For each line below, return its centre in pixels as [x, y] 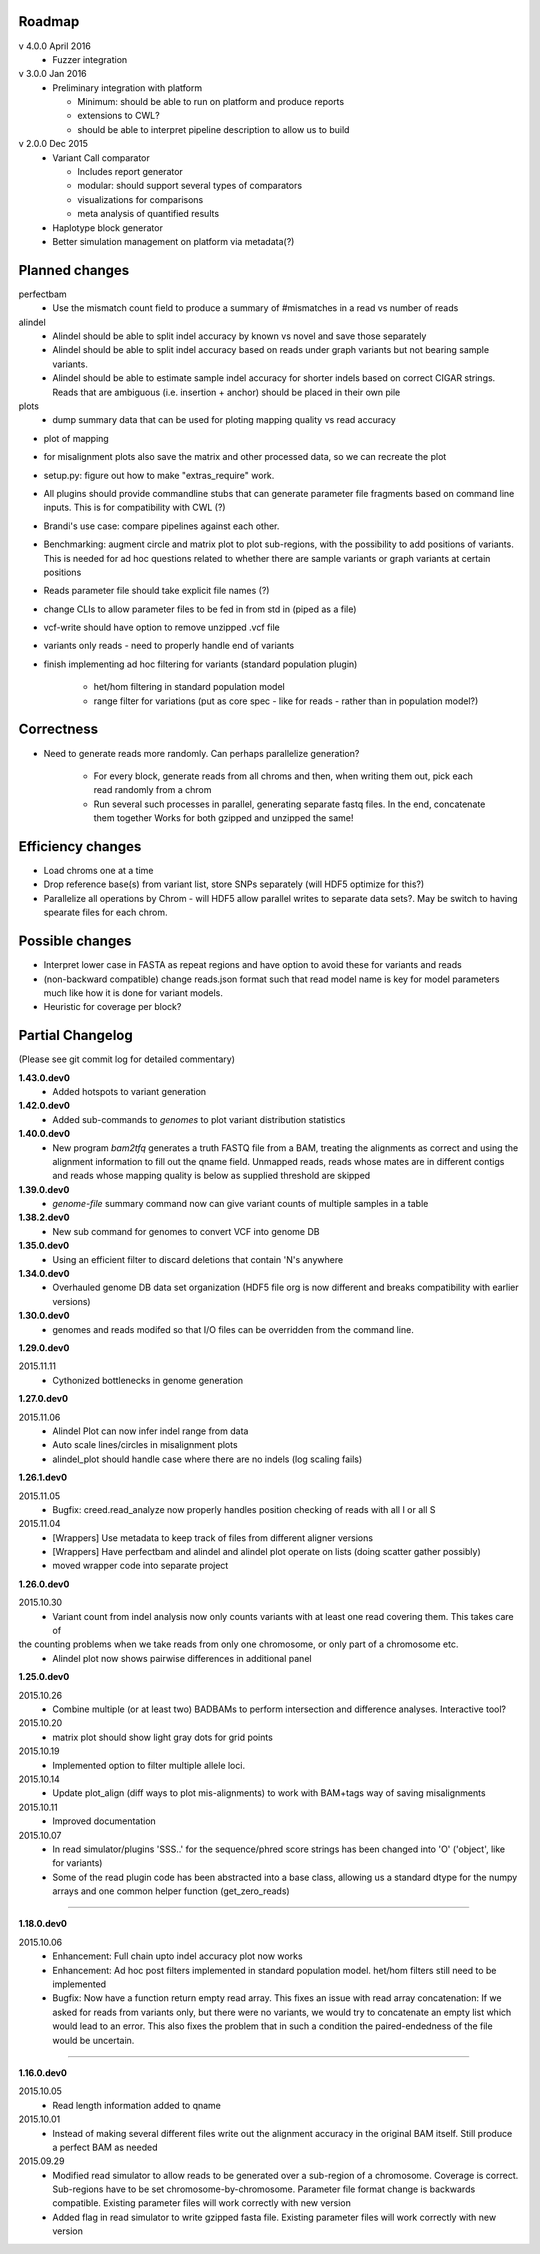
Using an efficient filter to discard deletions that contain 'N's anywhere [198, 1259]
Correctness [58, 729]
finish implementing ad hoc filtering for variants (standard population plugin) [200, 664]
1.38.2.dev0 [44, 1217]
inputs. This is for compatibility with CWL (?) [134, 507]
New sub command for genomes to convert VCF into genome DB [186, 1231]
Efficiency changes [80, 846]
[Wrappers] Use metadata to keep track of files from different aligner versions [213, 1537]
